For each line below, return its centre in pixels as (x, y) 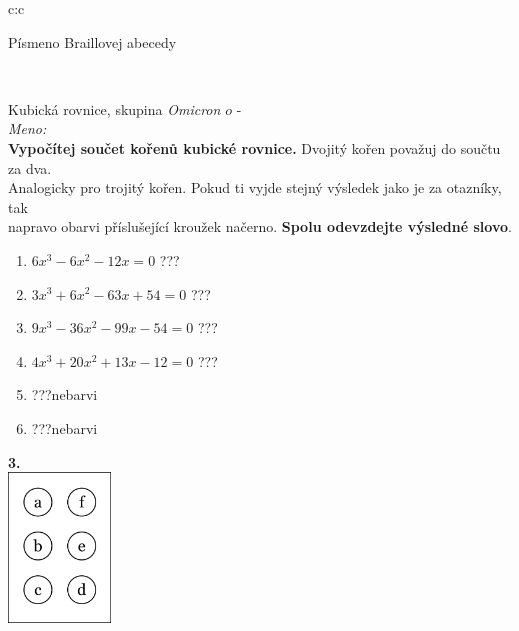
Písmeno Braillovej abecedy (92, 41)
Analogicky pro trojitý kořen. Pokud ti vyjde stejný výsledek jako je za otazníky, (255, 187)
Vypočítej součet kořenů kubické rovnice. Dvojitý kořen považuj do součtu (254, 147)
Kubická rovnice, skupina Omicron (114, 108)
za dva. (30, 167)
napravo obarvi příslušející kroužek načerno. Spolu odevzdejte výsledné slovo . (260, 226)
